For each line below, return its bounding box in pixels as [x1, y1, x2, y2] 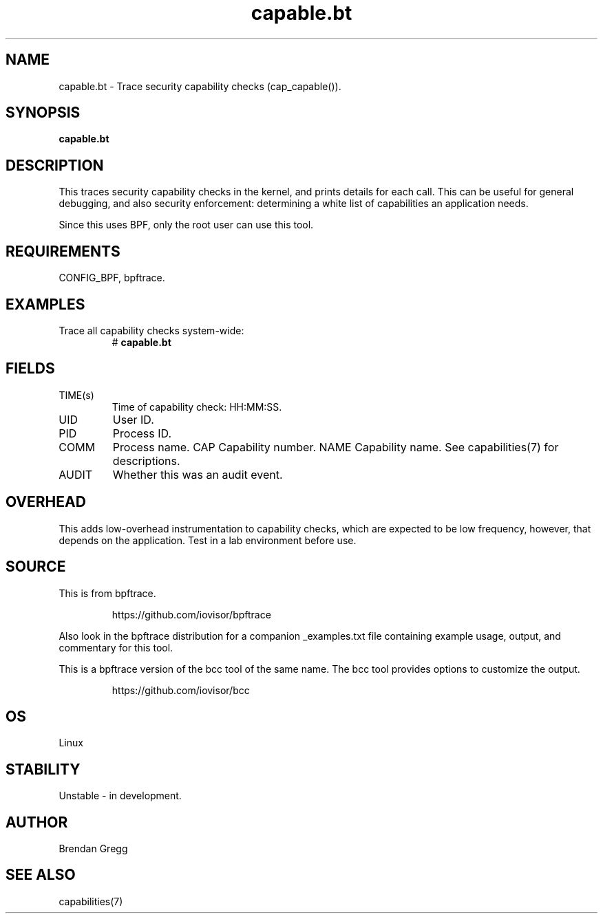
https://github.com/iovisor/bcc [112, 684, 250, 696]
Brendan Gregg [59, 843, 128, 855]
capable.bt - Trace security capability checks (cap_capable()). [59, 80, 341, 92]
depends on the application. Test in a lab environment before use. [59, 534, 357, 546]
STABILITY [6, 760, 81, 778]
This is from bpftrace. [59, 587, 156, 599]
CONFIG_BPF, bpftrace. [59, 272, 165, 284]
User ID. [112, 412, 154, 426]
